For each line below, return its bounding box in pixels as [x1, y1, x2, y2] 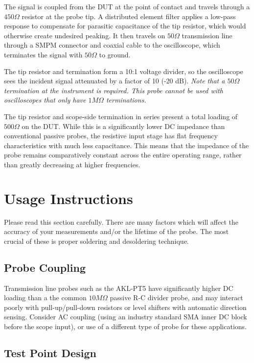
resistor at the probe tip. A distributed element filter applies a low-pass [22, 11, 236, 21]
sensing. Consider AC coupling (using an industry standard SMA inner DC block [4, 311, 247, 322]
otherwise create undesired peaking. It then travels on [4, 30, 165, 40]
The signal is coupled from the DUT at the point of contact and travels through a [4, 1, 250, 11]
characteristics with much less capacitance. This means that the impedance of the [4, 140, 249, 150]
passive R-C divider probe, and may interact [110, 292, 243, 303]
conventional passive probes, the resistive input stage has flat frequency [4, 130, 218, 141]
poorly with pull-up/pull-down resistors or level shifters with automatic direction [4, 302, 247, 312]
